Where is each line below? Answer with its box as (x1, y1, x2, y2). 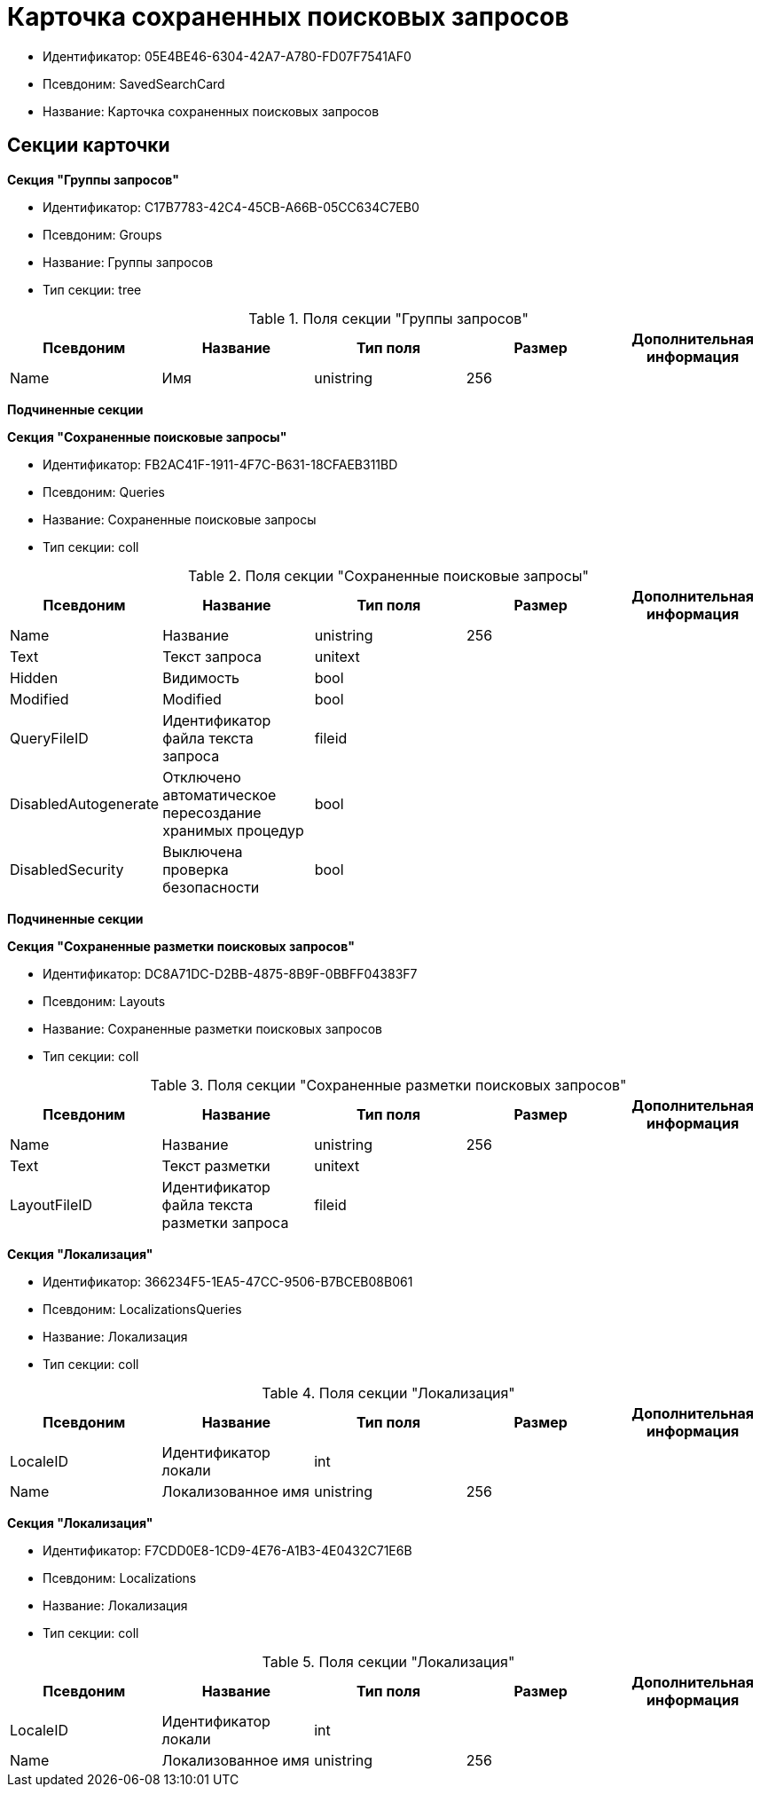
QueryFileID (10, 728, 89, 747)
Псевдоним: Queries (43, 484, 166, 500)
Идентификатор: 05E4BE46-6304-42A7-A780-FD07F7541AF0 (43, 48, 411, 64)
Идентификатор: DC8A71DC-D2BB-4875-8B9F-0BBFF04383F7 (43, 965, 418, 981)
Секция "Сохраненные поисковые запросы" (7, 429, 287, 445)
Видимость (162, 668, 240, 687)
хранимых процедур (162, 821, 304, 839)
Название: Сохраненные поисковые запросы (43, 511, 317, 527)
